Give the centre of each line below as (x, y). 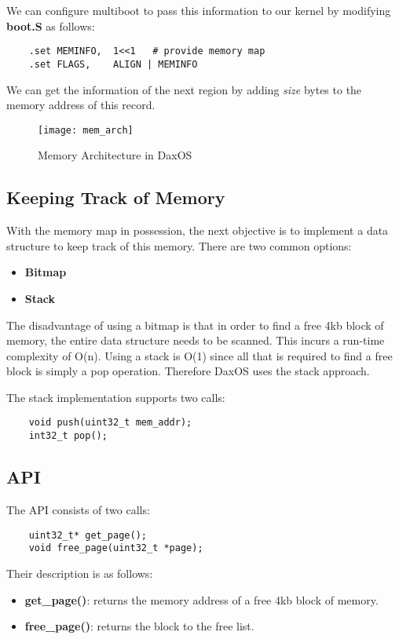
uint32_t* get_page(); (88, 535)
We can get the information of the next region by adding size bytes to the (184, 89)
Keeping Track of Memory (116, 197)
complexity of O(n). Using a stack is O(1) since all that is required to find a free (199, 355)
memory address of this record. (81, 105)
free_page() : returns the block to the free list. (139, 626)
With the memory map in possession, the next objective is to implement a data (198, 230)
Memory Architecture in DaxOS (115, 155)
